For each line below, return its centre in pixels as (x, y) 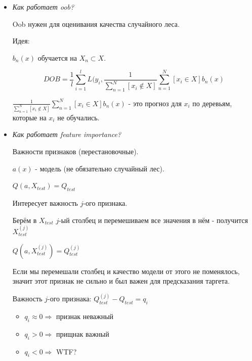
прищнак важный (83, 333)
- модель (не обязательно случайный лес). (100, 168)
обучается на (57, 57)
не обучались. (78, 117)
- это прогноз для (155, 103)
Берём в (25, 220)
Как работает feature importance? (67, 134)
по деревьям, (212, 103)
